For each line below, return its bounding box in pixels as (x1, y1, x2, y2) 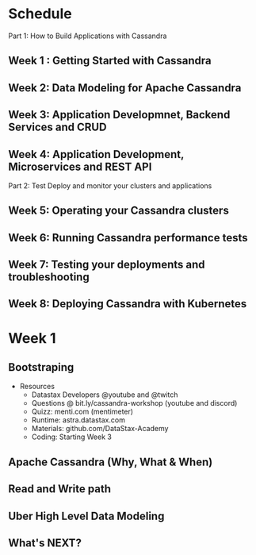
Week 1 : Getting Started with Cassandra (8, 54, 212, 67)
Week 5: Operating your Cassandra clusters (8, 204, 230, 218)
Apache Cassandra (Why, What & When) (8, 455, 213, 468)
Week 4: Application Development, (8, 148, 185, 161)
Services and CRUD (8, 121, 107, 134)
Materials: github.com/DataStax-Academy (31, 424, 169, 434)
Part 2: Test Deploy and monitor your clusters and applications (8, 180, 212, 191)
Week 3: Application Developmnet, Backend (8, 108, 231, 121)
